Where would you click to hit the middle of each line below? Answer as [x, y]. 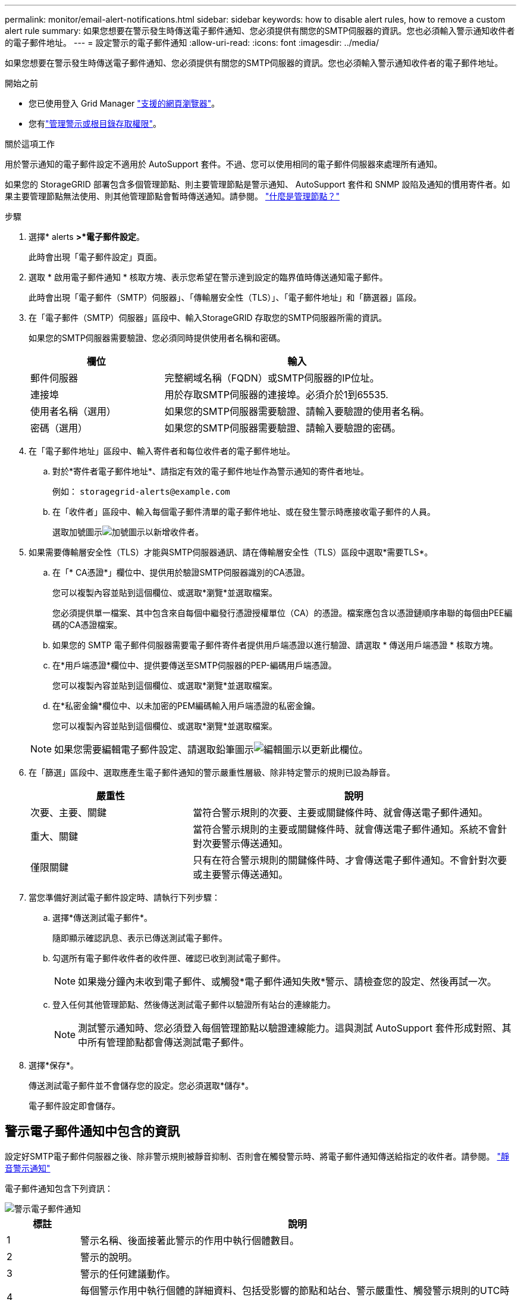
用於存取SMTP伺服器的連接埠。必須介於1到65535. [276, 395]
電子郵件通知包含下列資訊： [59, 1188]
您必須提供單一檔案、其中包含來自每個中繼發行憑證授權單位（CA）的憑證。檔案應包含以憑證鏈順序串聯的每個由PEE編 [283, 613]
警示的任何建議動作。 [128, 1274]
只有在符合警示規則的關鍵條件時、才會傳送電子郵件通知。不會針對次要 [350, 860]
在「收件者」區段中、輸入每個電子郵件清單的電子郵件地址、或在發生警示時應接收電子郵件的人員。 [244, 512]
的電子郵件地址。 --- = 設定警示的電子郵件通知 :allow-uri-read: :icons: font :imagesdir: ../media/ [192, 43]
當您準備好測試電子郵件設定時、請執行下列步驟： [124, 897]
